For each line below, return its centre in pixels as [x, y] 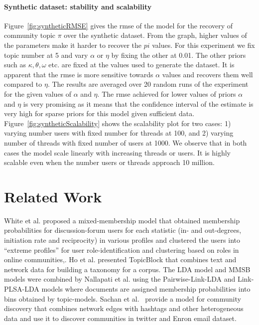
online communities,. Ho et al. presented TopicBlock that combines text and [120, 259]
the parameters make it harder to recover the [73, 45]
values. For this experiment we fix [203, 45]
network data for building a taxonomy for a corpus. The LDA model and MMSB [127, 269]
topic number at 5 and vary [46, 55]
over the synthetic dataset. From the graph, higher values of [155, 35]
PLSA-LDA [22, 288]
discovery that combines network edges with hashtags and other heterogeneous [124, 308]
